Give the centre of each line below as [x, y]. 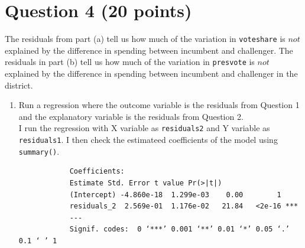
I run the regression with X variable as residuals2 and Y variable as [144, 128]
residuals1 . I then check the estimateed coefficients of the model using [148, 140]
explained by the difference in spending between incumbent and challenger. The [149, 50]
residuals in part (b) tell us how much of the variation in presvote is [130, 62]
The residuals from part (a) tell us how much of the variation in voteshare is [145, 39]
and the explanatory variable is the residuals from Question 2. [131, 116]
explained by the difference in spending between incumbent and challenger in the [151, 74]
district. [19, 85]
